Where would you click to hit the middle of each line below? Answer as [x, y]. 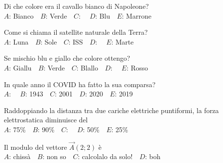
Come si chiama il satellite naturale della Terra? [76, 32]
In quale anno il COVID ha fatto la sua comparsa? [80, 84]
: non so [54, 156]
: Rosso [137, 67]
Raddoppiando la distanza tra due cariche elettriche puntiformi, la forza [111, 110]
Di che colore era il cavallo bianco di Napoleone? [76, 6]
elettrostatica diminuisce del [46, 120]
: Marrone [137, 15]
